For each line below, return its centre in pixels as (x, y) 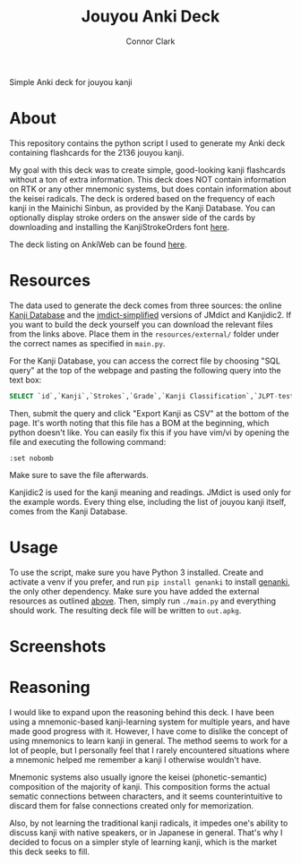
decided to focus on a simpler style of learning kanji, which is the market (143, 842)
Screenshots (58, 646)
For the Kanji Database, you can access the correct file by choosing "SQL (145, 361)
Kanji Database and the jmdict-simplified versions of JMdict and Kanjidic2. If (150, 314)
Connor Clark (150, 41)
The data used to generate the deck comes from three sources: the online (146, 305)
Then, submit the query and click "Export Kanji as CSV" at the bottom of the (149, 413)
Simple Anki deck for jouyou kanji (71, 81)
